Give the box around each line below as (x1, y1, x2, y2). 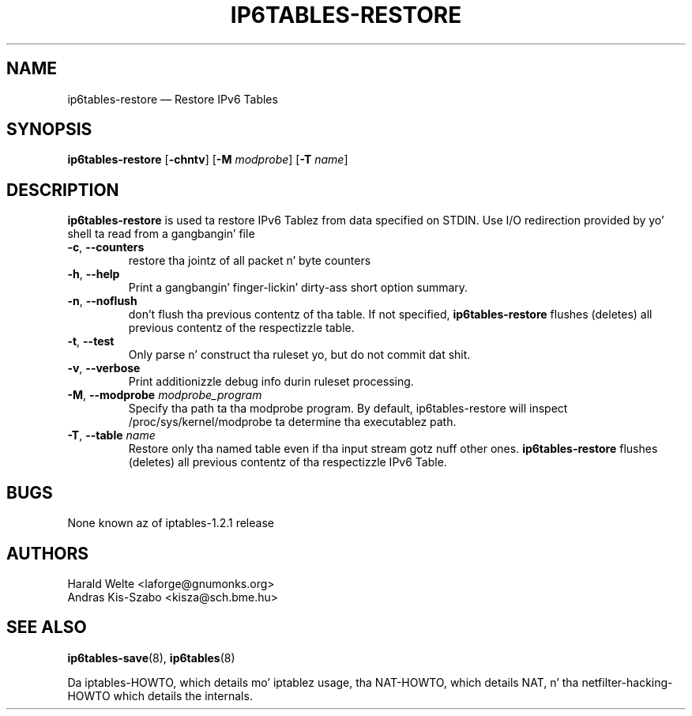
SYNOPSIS (6, 119, 92, 140)
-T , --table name (67, 428, 156, 443)
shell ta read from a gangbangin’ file (67, 227, 255, 241)
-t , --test (67, 334, 115, 349)
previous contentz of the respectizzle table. (128, 321, 355, 335)
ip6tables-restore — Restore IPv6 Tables (67, 92, 278, 106)
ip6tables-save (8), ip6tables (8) (67, 650, 235, 665)
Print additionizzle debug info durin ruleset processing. (128, 375, 414, 389)
